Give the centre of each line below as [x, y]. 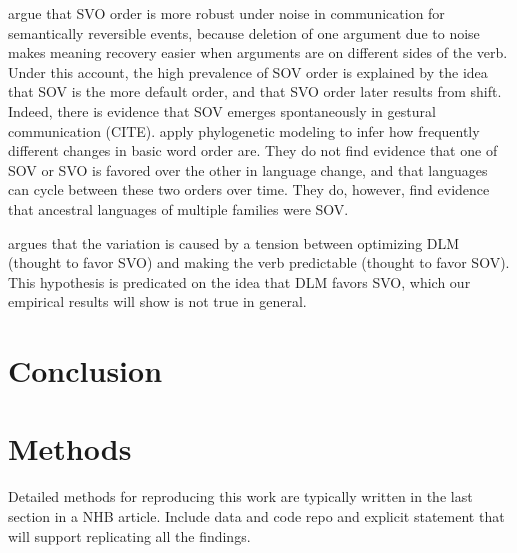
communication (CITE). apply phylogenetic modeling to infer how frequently [244, 130]
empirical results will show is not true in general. [157, 301]
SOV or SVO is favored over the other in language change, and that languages [248, 169]
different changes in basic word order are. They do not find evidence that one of [253, 150]
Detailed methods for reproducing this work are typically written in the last [240, 496]
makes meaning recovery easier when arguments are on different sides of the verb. [258, 52]
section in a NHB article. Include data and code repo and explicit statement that [256, 516]
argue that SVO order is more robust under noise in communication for [226, 13]
